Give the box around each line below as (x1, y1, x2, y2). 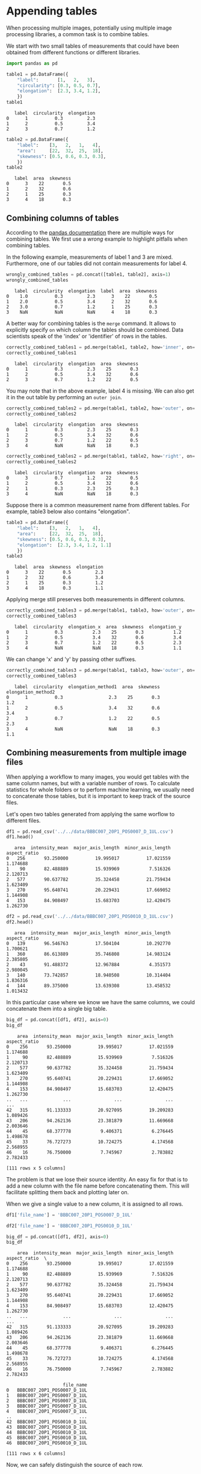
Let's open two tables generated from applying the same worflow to (6, 810, 175, 818)
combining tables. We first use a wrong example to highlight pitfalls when (6, 235, 188, 242)
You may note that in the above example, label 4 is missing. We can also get (6, 387, 194, 394)
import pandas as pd (6, 60, 58, 66)
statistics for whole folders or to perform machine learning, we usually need (6, 786, 194, 793)
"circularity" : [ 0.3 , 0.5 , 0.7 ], (17, 83, 101, 89)
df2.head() (6, 919, 34, 925)
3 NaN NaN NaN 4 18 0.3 (6, 309, 158, 315)
